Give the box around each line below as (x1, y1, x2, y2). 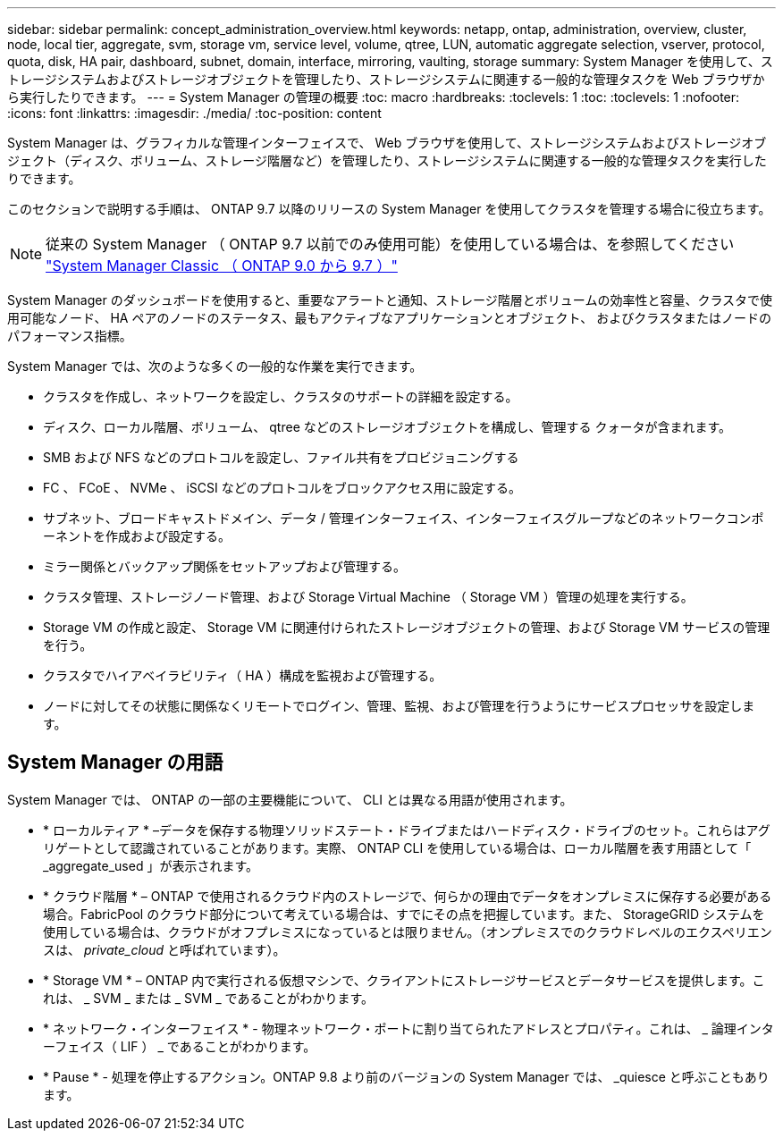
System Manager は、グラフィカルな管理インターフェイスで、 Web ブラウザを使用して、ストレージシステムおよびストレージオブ (7, 135, 767, 150)
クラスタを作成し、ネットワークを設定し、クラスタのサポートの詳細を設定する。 (43, 389, 518, 404)
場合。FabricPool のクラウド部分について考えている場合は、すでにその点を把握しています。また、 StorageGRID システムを (43, 906, 765, 922)
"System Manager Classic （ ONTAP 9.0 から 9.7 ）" (46, 257, 398, 274)
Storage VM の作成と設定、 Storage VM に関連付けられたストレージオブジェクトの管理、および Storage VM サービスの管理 (43, 620, 770, 635)
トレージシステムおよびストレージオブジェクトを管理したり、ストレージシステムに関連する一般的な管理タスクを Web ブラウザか (7, 72, 765, 87)
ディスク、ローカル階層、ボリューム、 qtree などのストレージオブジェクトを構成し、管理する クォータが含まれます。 (43, 419, 731, 434)
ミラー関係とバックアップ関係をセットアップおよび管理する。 (43, 559, 406, 574)
